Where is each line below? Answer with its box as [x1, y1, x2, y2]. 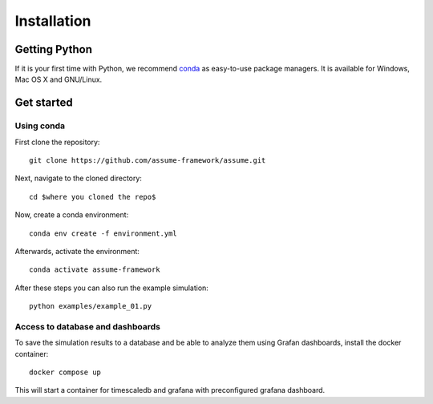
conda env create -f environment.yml [29, 228, 178, 238]
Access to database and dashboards [14, 321, 160, 332]
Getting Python [14, 42, 92, 56]
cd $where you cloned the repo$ [29, 192, 156, 201]
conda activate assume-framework [29, 265, 160, 274]
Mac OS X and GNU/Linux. [14, 75, 103, 84]
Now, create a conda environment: [14, 210, 129, 220]
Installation [14, 12, 91, 30]
